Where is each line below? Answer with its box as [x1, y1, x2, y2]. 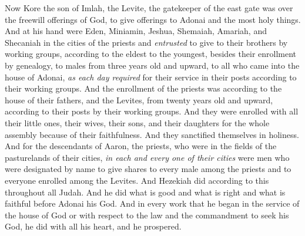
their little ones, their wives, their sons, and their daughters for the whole [5, 116, 270, 129]
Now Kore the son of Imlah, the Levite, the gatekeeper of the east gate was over [5, 2, 293, 14]
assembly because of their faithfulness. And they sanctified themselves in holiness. [5, 128, 299, 140]
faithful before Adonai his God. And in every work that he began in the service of [5, 197, 300, 210]
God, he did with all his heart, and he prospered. [5, 220, 182, 232]
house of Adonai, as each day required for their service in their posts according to [5, 70, 297, 83]
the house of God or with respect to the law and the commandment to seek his [5, 208, 289, 221]
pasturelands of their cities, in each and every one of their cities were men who [5, 151, 290, 163]
